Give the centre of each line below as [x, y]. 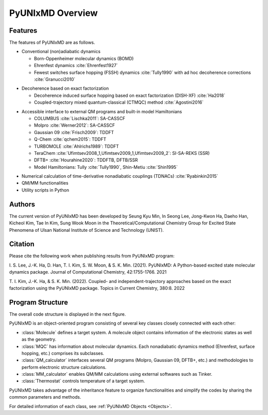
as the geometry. [39, 340]
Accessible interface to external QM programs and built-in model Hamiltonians [102, 111]
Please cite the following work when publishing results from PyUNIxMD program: [92, 256]
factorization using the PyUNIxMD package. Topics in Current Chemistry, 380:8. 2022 [97, 288]
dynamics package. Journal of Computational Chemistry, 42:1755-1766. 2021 [88, 272]
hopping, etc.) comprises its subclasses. [63, 353]
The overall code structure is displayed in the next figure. [67, 314]
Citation [22, 244]
